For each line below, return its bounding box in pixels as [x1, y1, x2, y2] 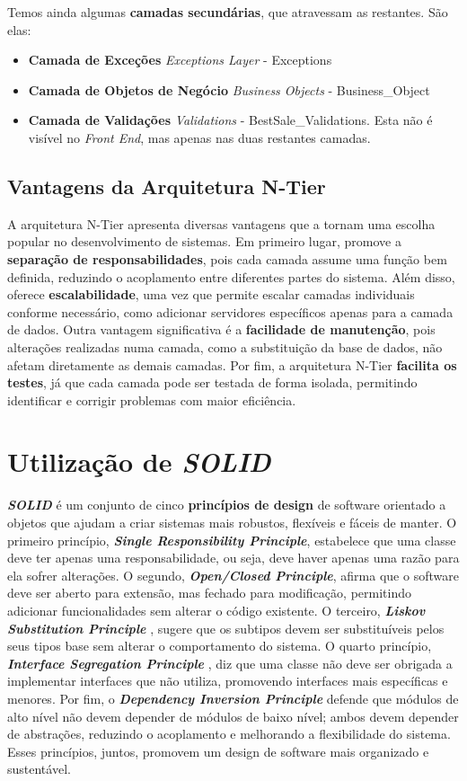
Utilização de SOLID [7, 443, 271, 481]
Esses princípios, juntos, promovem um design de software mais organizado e [7, 741, 429, 760]
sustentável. [7, 759, 71, 778]
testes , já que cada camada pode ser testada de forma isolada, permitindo [7, 373, 418, 392]
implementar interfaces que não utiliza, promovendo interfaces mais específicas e [7, 671, 448, 690]
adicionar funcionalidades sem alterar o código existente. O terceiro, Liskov [7, 600, 426, 619]
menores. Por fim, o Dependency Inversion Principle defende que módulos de [7, 688, 459, 707]
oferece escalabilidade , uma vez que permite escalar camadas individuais [7, 285, 415, 304]
